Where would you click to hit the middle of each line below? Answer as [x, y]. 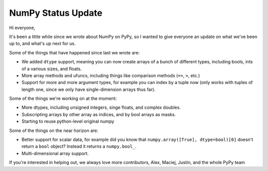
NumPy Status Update [56, 13]
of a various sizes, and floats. [52, 69]
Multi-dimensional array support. [55, 153]
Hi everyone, [22, 28]
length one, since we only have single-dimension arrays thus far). [89, 89]
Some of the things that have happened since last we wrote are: [74, 52]
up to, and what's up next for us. [42, 43]
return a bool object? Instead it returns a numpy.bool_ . [79, 146]
